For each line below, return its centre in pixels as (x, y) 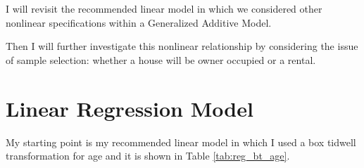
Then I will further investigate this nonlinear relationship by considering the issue (182, 46)
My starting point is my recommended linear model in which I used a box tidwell (181, 142)
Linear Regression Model (130, 108)
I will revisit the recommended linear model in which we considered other (164, 8)
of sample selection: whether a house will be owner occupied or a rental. (161, 59)
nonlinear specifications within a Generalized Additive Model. (139, 22)
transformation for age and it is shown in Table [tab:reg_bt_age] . (148, 156)
